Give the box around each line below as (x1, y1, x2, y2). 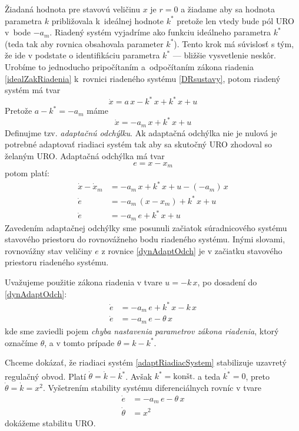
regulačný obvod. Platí (5, 370, 86, 382)
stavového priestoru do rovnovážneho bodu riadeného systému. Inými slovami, (5, 233, 285, 245)
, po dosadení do (197, 276, 257, 288)
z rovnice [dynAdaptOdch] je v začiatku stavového (101, 244, 283, 256)
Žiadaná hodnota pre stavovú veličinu (5, 3, 140, 15)
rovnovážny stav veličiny (5, 244, 92, 256)
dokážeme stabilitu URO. (5, 416, 96, 429)
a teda (198, 370, 221, 382)
